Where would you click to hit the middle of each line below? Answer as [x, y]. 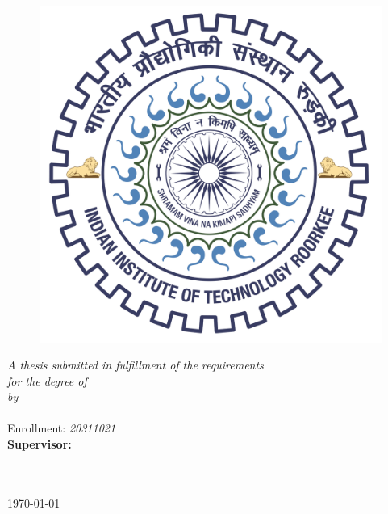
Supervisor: [40, 444]
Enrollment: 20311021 [62, 428]
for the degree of [47, 380]
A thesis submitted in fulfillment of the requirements [136, 365]
